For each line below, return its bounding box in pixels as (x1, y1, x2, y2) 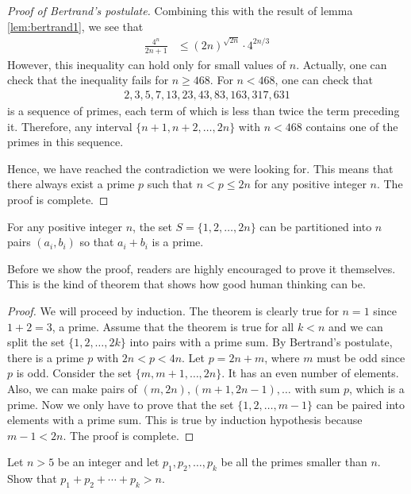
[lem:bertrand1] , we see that (7, 17, 144, 34)
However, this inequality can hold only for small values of (7, 56, 286, 72)
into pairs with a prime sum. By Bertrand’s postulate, (129, 334, 393, 350)
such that (147, 176, 194, 192)
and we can (328, 318, 383, 334)
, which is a (349, 380, 405, 396)
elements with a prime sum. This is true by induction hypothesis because (7, 411, 363, 428)
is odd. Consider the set (16, 365, 133, 381)
